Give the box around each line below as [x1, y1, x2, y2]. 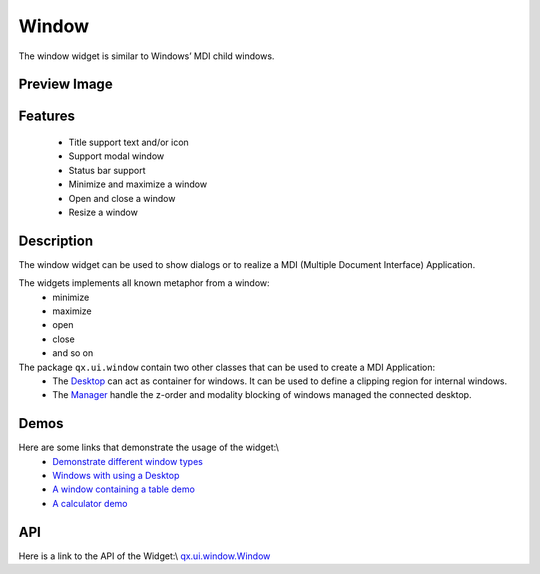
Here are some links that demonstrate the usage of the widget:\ [18, 441, 280, 454]
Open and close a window [68, 192, 176, 204]
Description [18, 232, 94, 249]
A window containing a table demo [52, 483, 195, 495]
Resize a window [68, 206, 139, 218]
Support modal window [68, 150, 165, 162]
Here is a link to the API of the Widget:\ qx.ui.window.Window [18, 550, 271, 562]
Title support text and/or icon [68, 136, 189, 148]
